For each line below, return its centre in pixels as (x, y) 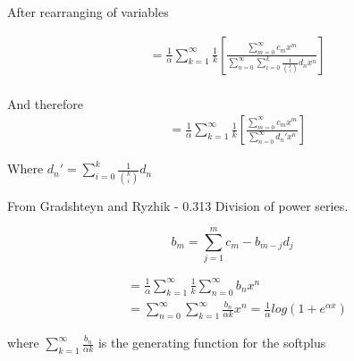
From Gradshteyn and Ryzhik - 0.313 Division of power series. (178, 205)
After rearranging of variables (88, 12)
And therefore (45, 103)
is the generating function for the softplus (212, 343)
